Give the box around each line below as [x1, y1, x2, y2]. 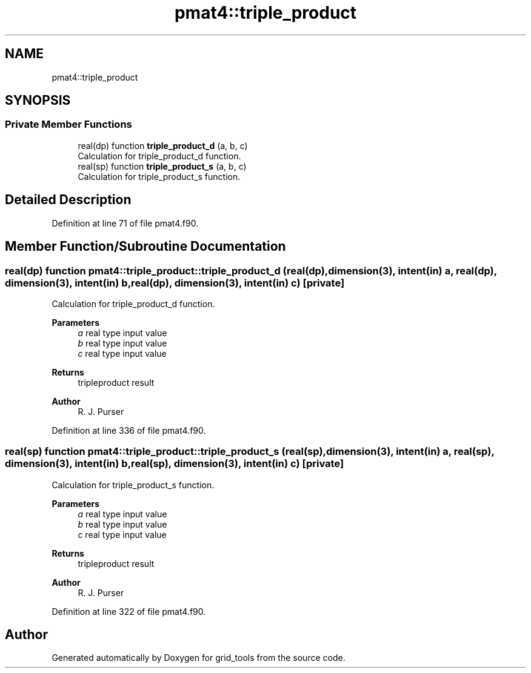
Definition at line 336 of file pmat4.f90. [52, 425, 206, 436]
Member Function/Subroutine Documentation [5, 239, 286, 254]
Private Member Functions [5, 118, 132, 131]
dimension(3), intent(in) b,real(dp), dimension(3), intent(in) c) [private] [5, 276, 345, 289]
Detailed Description [5, 192, 132, 208]
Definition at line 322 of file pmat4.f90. [52, 606, 206, 617]
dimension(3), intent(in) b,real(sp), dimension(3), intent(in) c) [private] [5, 457, 344, 470]
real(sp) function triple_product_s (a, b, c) [78, 161, 247, 171]
